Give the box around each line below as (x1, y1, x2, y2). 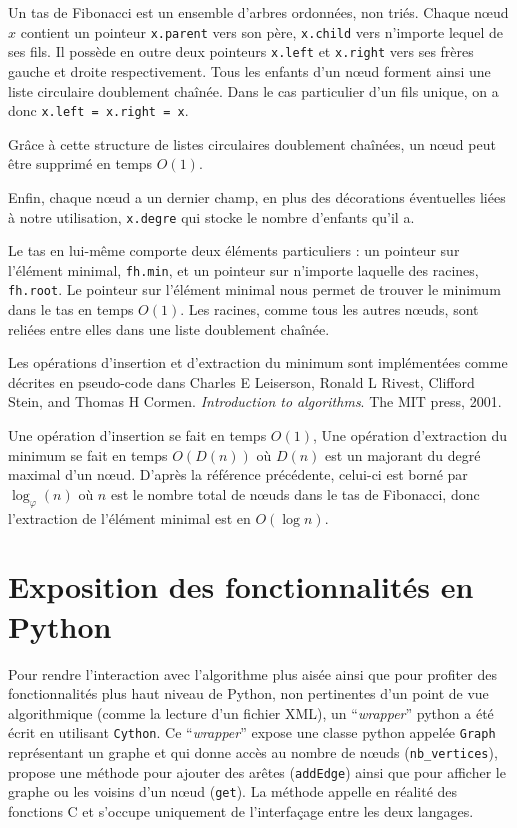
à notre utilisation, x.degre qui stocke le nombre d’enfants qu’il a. (8, 206, 415, 227)
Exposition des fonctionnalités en (8, 566, 474, 607)
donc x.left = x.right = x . (8, 100, 189, 121)
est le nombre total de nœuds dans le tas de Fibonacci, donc (110, 483, 480, 504)
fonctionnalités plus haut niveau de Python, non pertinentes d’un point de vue (8, 683, 489, 704)
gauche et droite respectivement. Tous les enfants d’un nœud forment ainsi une (8, 60, 491, 81)
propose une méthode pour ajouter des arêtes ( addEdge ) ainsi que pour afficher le (8, 761, 506, 782)
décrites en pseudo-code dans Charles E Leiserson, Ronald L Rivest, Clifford (8, 371, 475, 392)
